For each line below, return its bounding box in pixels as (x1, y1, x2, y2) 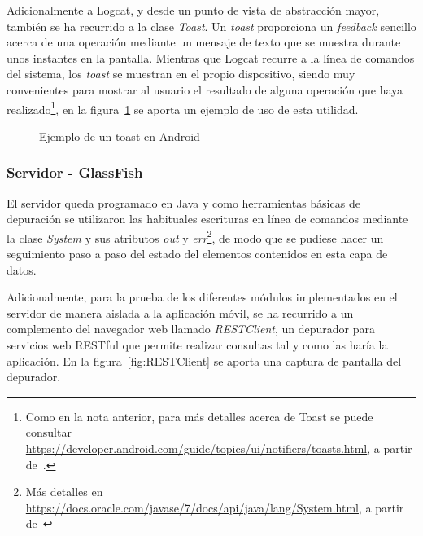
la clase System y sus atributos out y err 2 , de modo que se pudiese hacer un (7, 226, 384, 246)
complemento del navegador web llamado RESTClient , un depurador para (7, 320, 376, 337)
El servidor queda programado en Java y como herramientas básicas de (7, 194, 360, 211)
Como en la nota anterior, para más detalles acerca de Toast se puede (25, 407, 373, 424)
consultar (25, 424, 72, 441)
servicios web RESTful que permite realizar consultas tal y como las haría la (7, 336, 388, 354)
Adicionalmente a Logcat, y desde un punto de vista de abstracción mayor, (7, 2, 380, 18)
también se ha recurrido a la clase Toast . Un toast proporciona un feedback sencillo (7, 17, 416, 34)
